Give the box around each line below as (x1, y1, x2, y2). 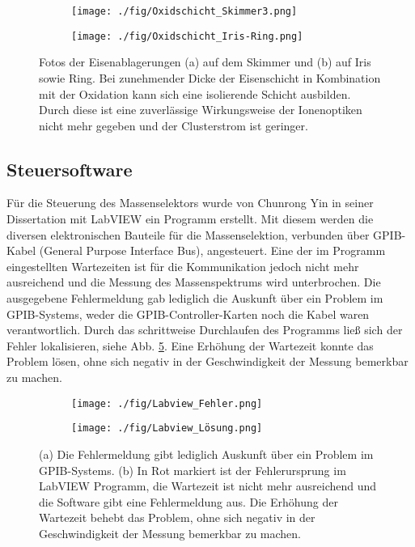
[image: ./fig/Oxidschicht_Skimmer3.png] (71, 6, 298, 17)
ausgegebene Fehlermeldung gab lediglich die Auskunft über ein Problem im (6, 290, 383, 307)
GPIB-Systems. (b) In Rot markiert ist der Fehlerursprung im (39, 461, 346, 478)
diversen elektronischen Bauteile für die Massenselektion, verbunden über (6, 226, 370, 243)
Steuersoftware (6, 156, 133, 181)
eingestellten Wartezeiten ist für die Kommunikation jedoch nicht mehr (6, 257, 359, 274)
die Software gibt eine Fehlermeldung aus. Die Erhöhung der (39, 493, 338, 510)
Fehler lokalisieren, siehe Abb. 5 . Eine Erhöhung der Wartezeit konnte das (6, 337, 374, 354)
